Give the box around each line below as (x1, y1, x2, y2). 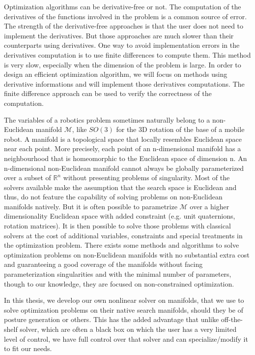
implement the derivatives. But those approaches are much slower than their (4, 30, 234, 40)
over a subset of (4, 172, 51, 183)
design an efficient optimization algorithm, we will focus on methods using (4, 69, 227, 79)
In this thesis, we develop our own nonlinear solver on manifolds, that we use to (4, 295, 244, 305)
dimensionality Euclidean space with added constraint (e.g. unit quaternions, (4, 211, 235, 221)
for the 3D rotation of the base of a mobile (116, 124, 245, 134)
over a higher (190, 201, 229, 211)
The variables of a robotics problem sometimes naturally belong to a (4, 114, 210, 125)
